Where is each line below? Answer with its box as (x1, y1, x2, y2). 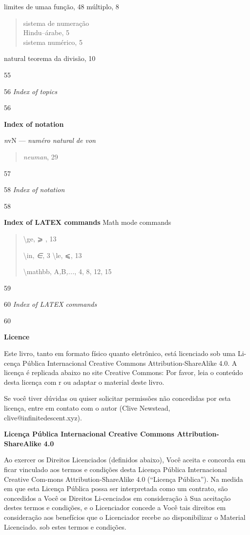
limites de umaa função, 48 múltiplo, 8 (4, 1, 119, 11)
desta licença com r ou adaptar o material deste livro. (4, 376, 165, 387)
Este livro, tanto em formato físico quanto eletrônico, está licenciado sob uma (4, 348, 236, 358)
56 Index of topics (4, 86, 57, 96)
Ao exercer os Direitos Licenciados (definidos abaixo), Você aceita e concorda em (4, 455, 246, 465)
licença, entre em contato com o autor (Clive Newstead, (4, 403, 170, 413)
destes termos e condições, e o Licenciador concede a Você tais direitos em (4, 502, 226, 513)
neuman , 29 (23, 151, 58, 161)
